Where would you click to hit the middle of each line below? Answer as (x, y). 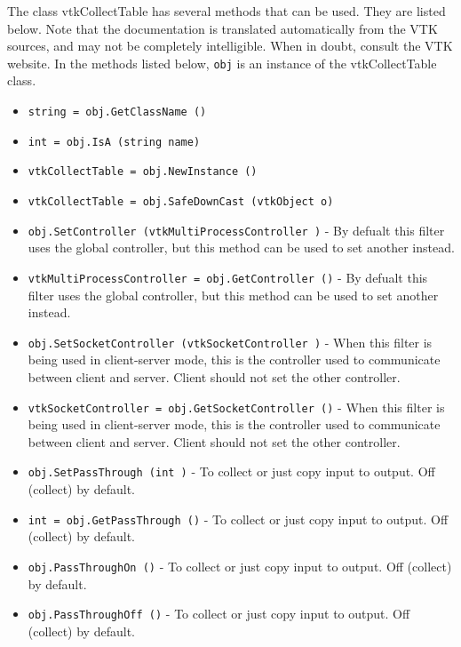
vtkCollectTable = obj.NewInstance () (143, 172)
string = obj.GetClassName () (117, 112)
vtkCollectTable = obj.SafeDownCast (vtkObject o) (181, 202)
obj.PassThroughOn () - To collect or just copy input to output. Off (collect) (240, 566)
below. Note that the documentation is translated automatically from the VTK (223, 28)
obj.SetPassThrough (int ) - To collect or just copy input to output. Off (231, 471)
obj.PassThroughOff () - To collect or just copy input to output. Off (219, 614)
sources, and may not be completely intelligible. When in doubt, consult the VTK (230, 46)
